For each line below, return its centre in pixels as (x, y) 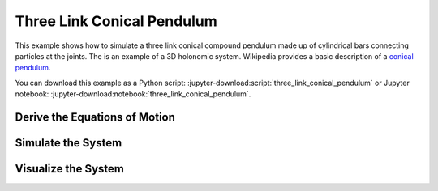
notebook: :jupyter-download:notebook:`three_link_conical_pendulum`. (133, 94)
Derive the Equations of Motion (95, 117)
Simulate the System (69, 143)
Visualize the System (70, 169)
